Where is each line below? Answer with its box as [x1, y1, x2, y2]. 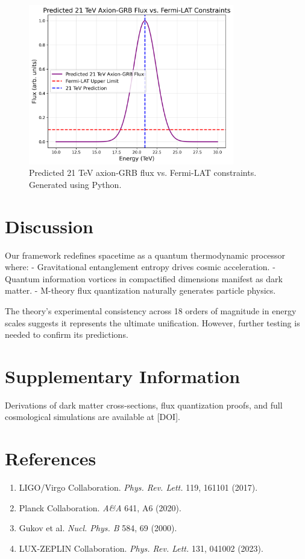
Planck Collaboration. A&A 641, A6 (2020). [19, 501, 181, 514]
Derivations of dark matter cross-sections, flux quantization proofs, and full [5, 398, 283, 411]
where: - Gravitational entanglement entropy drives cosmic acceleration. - [5, 260, 275, 273]
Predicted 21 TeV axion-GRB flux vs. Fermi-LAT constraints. [29, 166, 257, 179]
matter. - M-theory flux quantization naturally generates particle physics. [5, 284, 276, 297]
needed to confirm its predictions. [5, 328, 128, 341]
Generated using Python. [29, 178, 122, 190]
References [5, 446, 96, 471]
